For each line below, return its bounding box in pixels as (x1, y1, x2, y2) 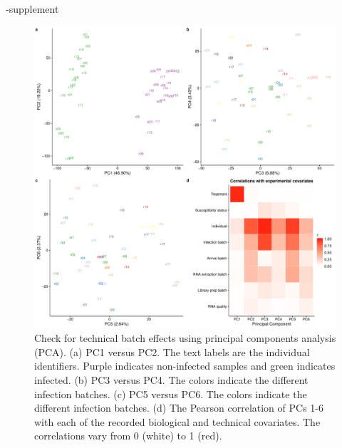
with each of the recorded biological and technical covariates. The (34, 414, 321, 429)
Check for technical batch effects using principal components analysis (34, 330, 336, 345)
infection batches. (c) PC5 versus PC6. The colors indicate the (34, 386, 307, 401)
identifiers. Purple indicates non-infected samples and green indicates (34, 358, 336, 373)
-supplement (6, 1, 59, 16)
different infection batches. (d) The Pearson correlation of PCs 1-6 (34, 400, 323, 415)
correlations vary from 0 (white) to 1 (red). (34, 428, 222, 443)
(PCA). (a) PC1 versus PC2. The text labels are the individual (34, 344, 310, 359)
